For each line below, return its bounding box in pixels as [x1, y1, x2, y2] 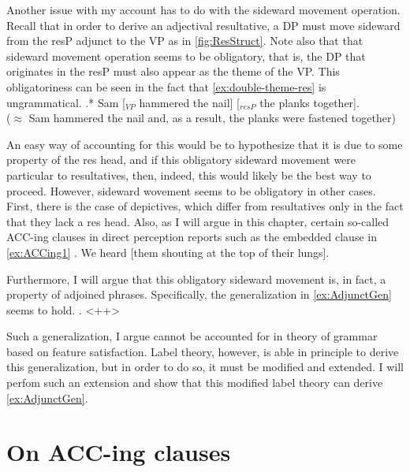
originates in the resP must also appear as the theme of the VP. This [6, 63, 340, 80]
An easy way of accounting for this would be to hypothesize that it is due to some [6, 136, 403, 152]
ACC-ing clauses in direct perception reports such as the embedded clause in [6, 229, 377, 245]
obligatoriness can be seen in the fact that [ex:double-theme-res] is [6, 78, 326, 95]
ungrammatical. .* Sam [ [6, 94, 125, 110]
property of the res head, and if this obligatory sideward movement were [6, 151, 356, 168]
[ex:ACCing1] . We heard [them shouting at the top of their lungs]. [6, 243, 330, 260]
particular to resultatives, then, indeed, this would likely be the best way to [6, 166, 371, 183]
